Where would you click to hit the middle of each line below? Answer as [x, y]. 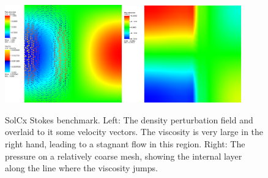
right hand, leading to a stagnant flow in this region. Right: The [125, 144]
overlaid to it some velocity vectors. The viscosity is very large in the [134, 132]
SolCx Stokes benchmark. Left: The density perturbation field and [129, 119]
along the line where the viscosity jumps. [81, 168]
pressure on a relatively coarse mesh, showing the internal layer [124, 156]
